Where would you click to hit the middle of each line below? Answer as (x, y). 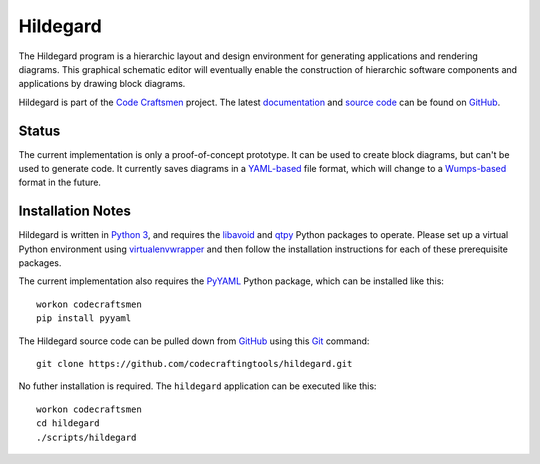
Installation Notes (75, 211)
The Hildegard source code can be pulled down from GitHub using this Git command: (194, 341)
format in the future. (60, 182)
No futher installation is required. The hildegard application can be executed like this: (197, 386)
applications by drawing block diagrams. (102, 84)
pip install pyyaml (84, 318)
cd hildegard (68, 423)
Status (39, 130)
